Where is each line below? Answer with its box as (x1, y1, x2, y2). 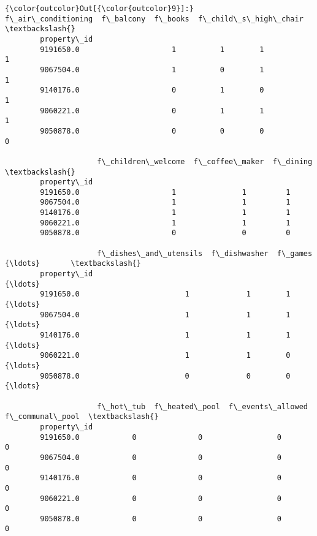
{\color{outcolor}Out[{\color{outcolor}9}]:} (5, 4, 194, 13)
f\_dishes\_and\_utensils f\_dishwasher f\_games (97, 249, 313, 258)
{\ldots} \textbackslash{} (5, 259, 141, 268)
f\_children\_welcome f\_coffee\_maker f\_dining (97, 157, 313, 166)
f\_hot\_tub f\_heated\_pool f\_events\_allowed (97, 402, 308, 411)
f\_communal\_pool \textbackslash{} (5, 412, 159, 421)
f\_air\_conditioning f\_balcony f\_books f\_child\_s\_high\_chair (5, 14, 304, 23)
